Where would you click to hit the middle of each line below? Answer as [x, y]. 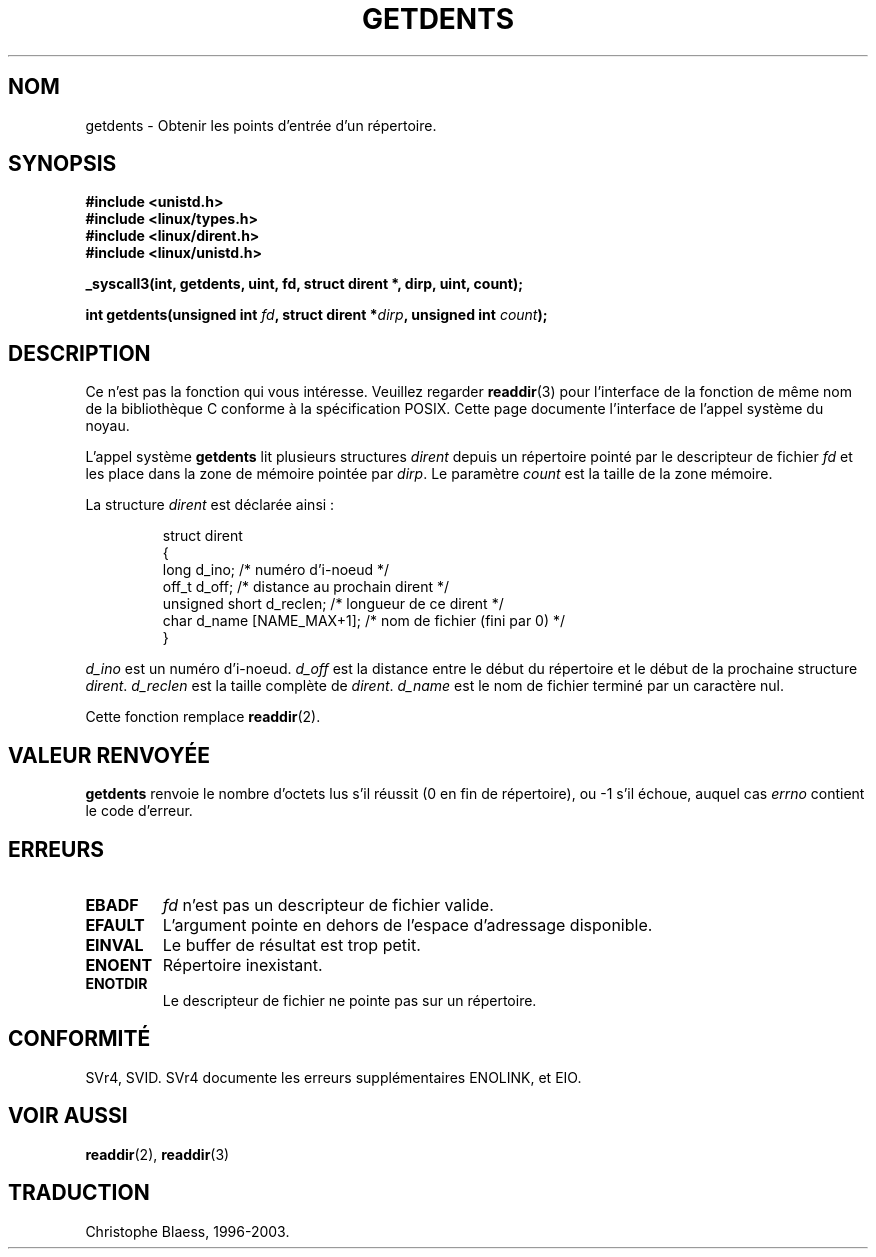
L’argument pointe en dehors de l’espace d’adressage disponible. [407, 924]
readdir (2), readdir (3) [157, 1154]
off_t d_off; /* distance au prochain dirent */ [306, 587]
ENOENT [119, 964]
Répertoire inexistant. [242, 964]
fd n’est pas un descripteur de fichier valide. [328, 904]
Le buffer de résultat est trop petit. [291, 944]
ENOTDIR [116, 983]
